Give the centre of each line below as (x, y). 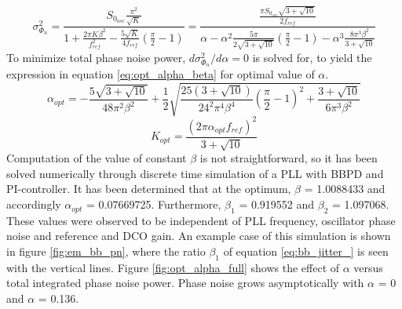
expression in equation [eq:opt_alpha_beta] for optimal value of (161, 74)
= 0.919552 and (277, 204)
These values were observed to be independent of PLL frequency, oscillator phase (201, 220)
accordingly (34, 204)
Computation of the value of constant (97, 158)
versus (368, 267)
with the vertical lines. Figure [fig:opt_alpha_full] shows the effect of (173, 267)
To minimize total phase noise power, (96, 57)
